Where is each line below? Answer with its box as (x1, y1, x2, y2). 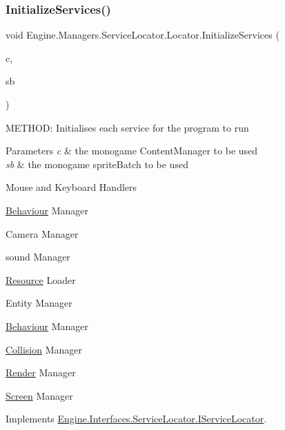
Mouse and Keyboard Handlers (6, 180, 137, 194)
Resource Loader (6, 272, 76, 287)
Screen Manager (6, 388, 73, 402)
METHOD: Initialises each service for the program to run (6, 120, 249, 134)
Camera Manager (6, 226, 79, 240)
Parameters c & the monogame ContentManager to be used (6, 143, 258, 158)
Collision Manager (6, 342, 82, 356)
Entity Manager (6, 296, 72, 310)
